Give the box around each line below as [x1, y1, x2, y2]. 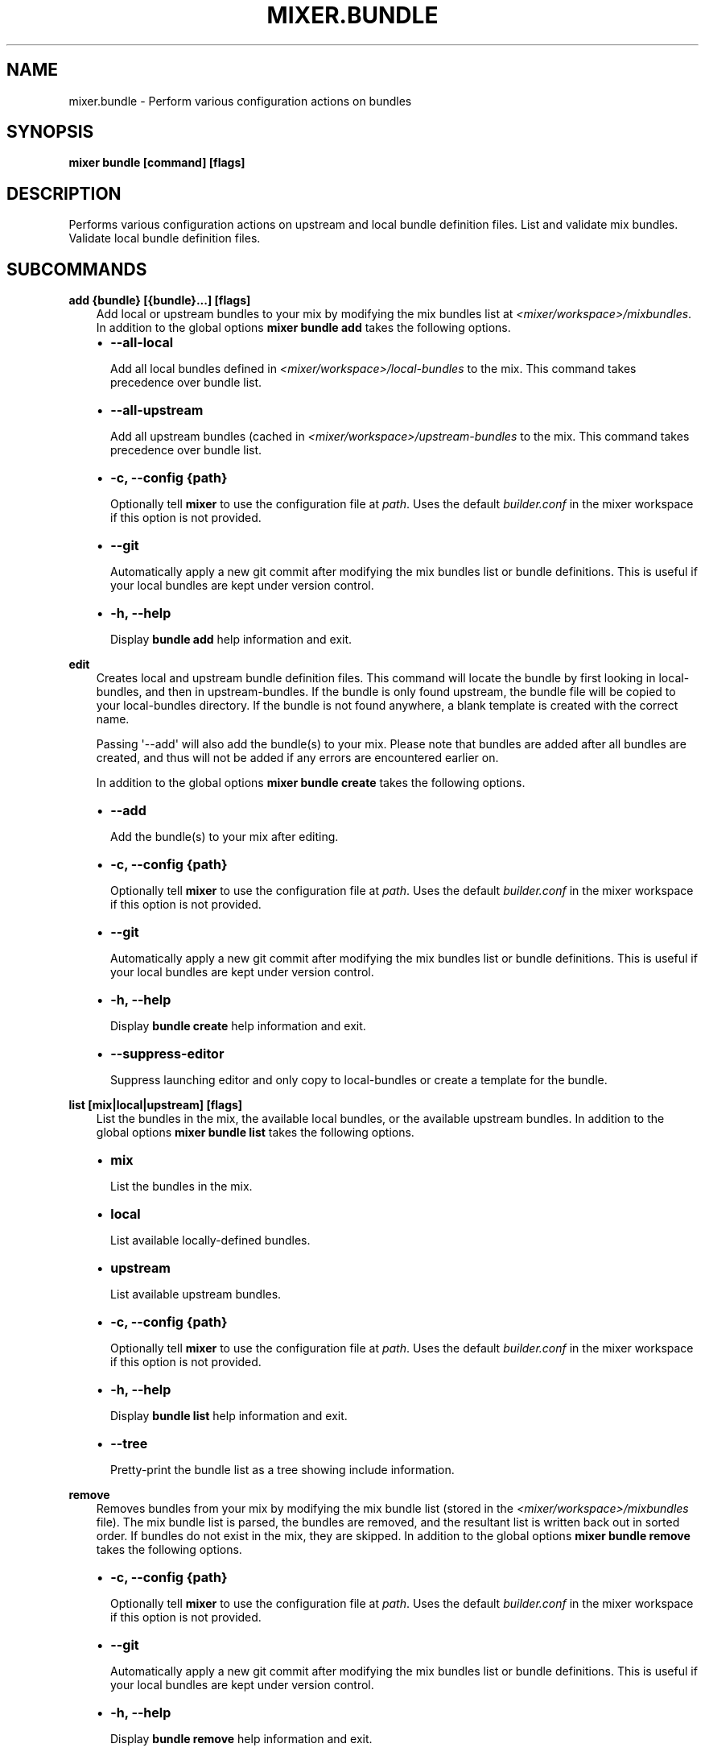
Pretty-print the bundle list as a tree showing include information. [110, 1463, 455, 1477]
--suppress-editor [110, 1046, 225, 1062]
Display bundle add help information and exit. [110, 632, 352, 647]
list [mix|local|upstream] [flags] [68, 1098, 243, 1112]
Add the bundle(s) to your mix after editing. [110, 830, 339, 844]
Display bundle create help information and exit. [110, 1019, 366, 1033]
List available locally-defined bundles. [110, 1233, 311, 1248]
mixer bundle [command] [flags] [68, 155, 245, 170]
